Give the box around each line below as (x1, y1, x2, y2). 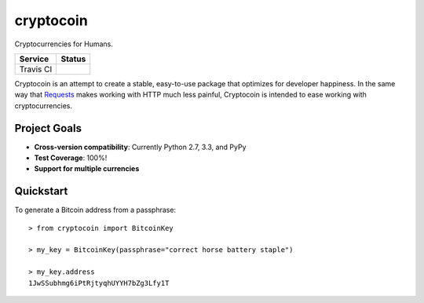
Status (60, 53, 86, 64)
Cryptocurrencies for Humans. (14, 39, 113, 49)
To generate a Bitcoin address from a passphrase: (14, 205, 177, 215)
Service (19, 53, 49, 64)
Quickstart (14, 184, 68, 198)
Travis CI (19, 64, 53, 75)
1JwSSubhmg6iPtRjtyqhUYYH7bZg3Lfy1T (28, 279, 170, 287)
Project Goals (14, 122, 82, 135)
